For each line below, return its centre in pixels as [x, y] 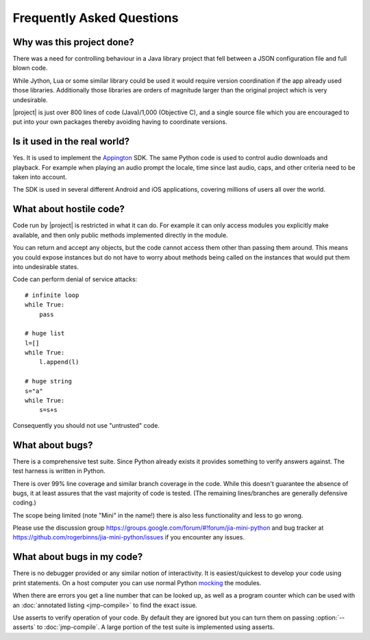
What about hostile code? [69, 209]
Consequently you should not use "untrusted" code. [86, 425]
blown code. [30, 68]
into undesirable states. [46, 266]
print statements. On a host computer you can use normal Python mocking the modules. [137, 583]
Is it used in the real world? [71, 141]
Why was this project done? [73, 42]
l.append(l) [59, 362]
